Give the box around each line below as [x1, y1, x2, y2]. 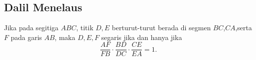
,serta [235, 22, 252, 33]
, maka [54, 32, 76, 42]
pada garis [10, 32, 42, 42]
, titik [76, 22, 93, 33]
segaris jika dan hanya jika [101, 32, 182, 42]
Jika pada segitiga [4, 22, 59, 33]
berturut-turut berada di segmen [112, 22, 211, 33]
